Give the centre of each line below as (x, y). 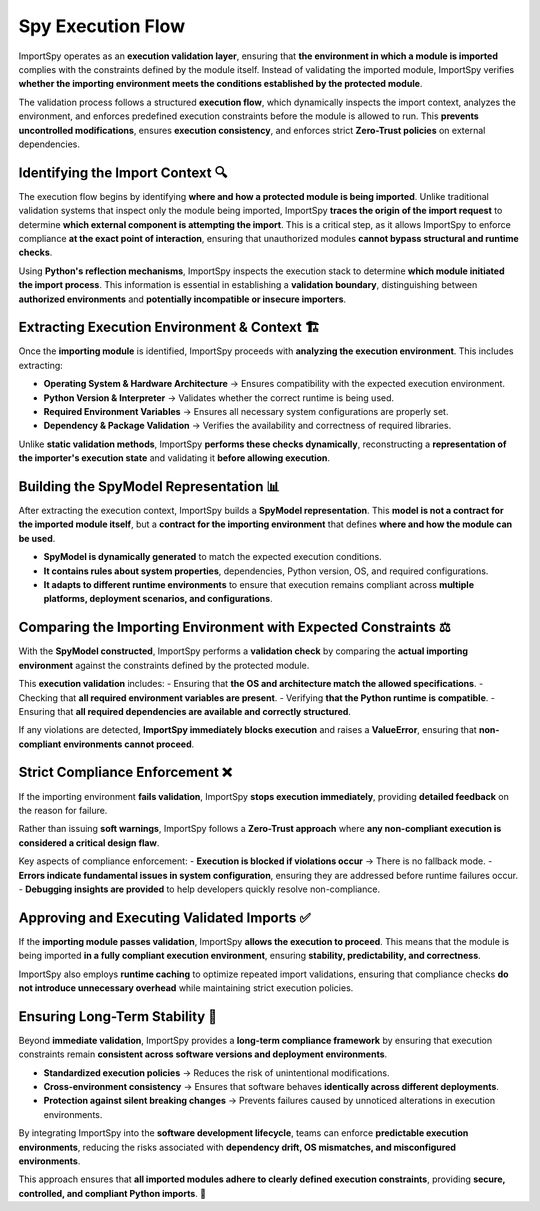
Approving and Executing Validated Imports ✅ (164, 917)
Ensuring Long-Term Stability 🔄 (117, 1016)
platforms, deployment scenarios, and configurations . (158, 599)
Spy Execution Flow (101, 26)
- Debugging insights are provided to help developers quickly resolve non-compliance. (199, 889)
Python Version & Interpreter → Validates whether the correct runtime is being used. (219, 397)
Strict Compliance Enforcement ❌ (125, 772)
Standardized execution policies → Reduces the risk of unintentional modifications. (216, 1072)
